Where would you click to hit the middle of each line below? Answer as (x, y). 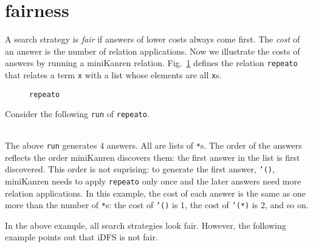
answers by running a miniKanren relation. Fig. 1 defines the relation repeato (151, 63)
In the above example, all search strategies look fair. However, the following (146, 225)
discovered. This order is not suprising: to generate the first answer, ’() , (140, 169)
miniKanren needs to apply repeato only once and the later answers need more (153, 181)
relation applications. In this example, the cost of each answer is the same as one (155, 193)
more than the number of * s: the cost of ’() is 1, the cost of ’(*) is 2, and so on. (157, 205)
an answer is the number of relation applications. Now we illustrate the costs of (153, 51)
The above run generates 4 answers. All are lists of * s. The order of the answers (153, 145)
